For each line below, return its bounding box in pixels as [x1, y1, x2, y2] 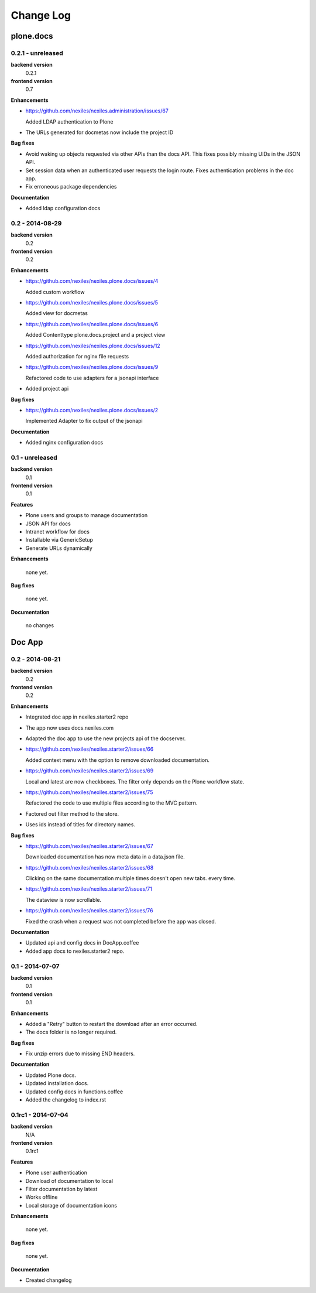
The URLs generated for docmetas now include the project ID [25, 129, 174, 136]
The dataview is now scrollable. [25, 896, 102, 903]
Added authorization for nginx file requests [25, 353, 129, 360]
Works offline [25, 1193, 58, 1200]
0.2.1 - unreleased [11, 49, 64, 57]
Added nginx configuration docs [25, 439, 104, 446]
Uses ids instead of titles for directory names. [25, 821, 136, 828]
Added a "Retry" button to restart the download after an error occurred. [25, 1020, 198, 1027]
